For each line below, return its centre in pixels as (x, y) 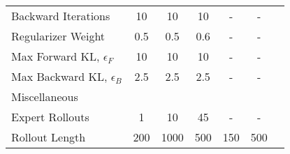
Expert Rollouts (50, 117)
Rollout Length (49, 137)
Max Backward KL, (59, 76)
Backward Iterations (61, 16)
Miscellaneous (45, 97)
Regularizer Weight (58, 36)
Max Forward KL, (56, 56)
